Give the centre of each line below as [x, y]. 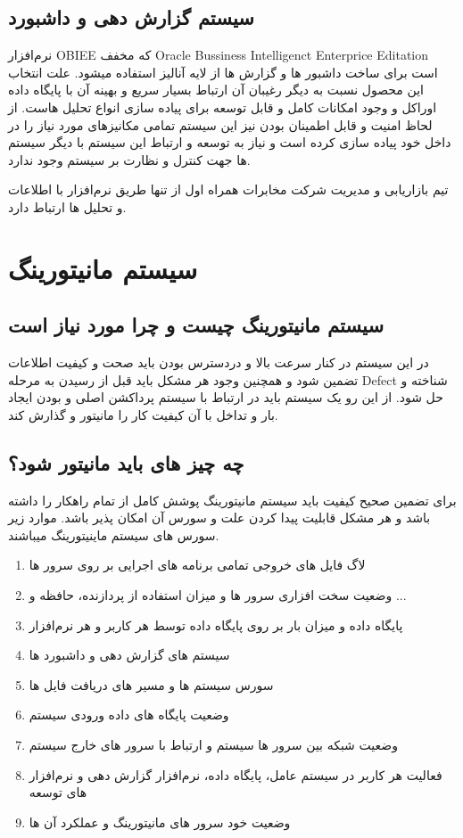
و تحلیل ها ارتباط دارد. [67, 206]
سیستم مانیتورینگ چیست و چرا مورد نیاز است [196, 325]
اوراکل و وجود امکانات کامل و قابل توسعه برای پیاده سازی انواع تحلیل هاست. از [223, 107]
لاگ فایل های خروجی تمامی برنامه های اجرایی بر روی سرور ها [197, 565]
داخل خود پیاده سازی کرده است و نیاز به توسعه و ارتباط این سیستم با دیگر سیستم [230, 142]
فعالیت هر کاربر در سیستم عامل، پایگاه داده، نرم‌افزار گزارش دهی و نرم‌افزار [236, 774]
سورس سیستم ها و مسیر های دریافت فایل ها [151, 684]
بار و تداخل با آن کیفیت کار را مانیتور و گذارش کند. [143, 414]
